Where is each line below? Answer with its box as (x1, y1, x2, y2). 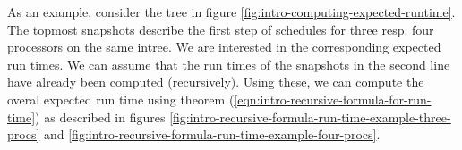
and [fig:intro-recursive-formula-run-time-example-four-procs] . (43, 125, 381, 144)
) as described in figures (35, 107, 166, 126)
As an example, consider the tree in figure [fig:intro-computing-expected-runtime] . (7, 3, 456, 21)
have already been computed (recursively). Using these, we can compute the (7, 72, 424, 91)
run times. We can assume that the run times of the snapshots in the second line (7, 54, 450, 73)
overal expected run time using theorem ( (7, 89, 235, 108)
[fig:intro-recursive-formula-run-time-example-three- (169, 107, 451, 126)
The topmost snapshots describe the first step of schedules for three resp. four (7, 20, 434, 38)
